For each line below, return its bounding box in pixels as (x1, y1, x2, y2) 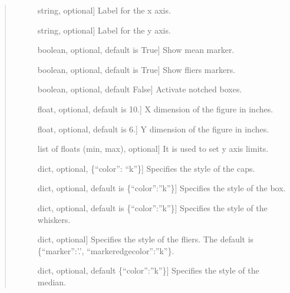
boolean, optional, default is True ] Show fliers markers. (37, 63, 236, 75)
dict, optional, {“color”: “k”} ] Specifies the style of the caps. (37, 162, 255, 174)
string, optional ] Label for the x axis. (37, 4, 171, 16)
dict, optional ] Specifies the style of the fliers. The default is (37, 233, 254, 245)
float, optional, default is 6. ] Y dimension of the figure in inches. (37, 122, 269, 135)
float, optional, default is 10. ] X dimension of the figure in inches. (37, 102, 273, 115)
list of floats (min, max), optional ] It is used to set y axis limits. (37, 142, 269, 155)
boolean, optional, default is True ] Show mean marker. (37, 44, 235, 56)
